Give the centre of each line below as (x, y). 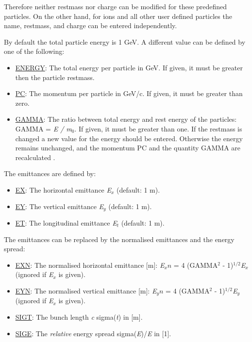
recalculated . (35, 157)
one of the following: (34, 51)
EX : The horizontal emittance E (63, 189)
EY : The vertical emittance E (59, 206)
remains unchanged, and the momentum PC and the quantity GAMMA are (128, 148)
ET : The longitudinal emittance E (66, 222)
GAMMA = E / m (43, 128)
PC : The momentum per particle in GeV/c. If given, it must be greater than (129, 93)
